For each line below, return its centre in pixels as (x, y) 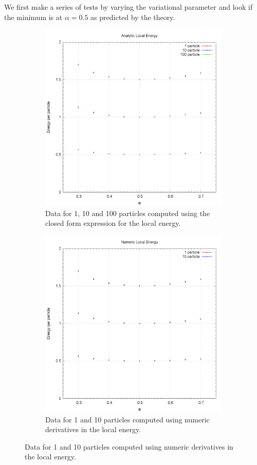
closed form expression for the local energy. (113, 223)
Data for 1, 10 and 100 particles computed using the (128, 213)
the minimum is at (33, 17)
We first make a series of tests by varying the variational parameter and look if (128, 7)
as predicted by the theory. (133, 17)
